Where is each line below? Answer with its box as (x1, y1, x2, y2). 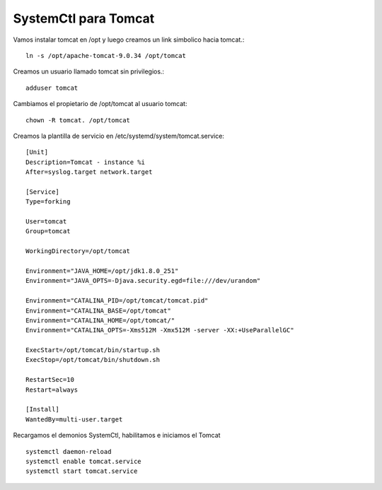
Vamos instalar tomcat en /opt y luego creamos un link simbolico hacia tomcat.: (13, 35, 245, 44)
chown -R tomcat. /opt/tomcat (25, 116, 131, 124)
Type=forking (25, 198, 71, 206)
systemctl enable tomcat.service (25, 457, 141, 465)
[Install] (25, 405, 59, 414)
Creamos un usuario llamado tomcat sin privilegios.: (13, 67, 165, 76)
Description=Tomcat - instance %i (25, 158, 145, 166)
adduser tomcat (25, 83, 79, 92)
